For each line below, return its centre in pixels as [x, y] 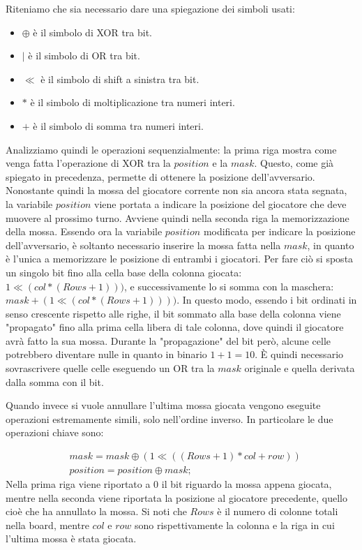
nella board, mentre [47, 525]
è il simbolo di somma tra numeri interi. [118, 125]
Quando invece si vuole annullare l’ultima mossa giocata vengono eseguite [163, 405]
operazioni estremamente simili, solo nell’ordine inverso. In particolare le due [169, 418]
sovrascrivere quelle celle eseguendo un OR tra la [110, 368]
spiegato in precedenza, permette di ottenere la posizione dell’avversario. [160, 176]
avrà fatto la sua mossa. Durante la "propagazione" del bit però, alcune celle [168, 340]
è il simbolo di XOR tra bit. [93, 32]
